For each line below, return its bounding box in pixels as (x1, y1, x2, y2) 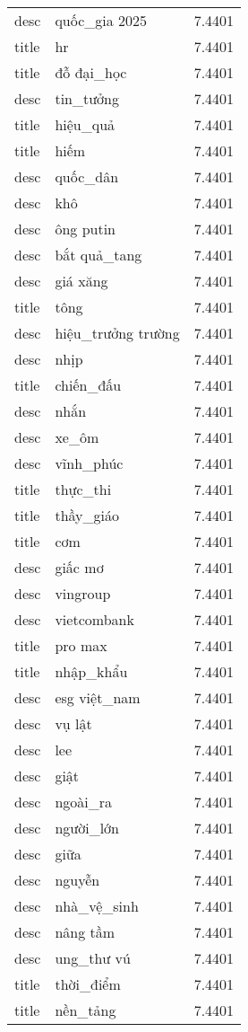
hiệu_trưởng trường (55, 322, 180, 343)
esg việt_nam (55, 687, 141, 708)
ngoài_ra (55, 791, 113, 812)
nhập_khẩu (55, 661, 128, 682)
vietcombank (55, 609, 134, 630)
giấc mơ (55, 557, 104, 578)
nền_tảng (55, 1000, 116, 1020)
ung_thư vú (55, 948, 131, 968)
